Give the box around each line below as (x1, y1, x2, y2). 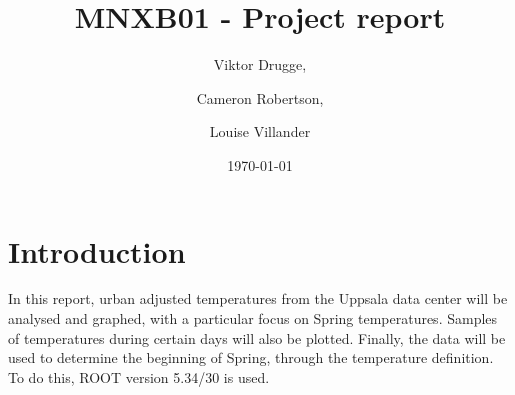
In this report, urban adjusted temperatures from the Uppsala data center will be (8, 288, 508, 309)
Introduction (8, 230, 186, 271)
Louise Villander (209, 121, 311, 142)
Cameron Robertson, (196, 87, 324, 108)
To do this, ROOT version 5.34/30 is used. (8, 366, 270, 387)
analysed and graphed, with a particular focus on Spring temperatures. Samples (8, 308, 498, 329)
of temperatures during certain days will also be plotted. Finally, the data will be (8, 327, 506, 348)
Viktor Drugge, (213, 54, 307, 75)
